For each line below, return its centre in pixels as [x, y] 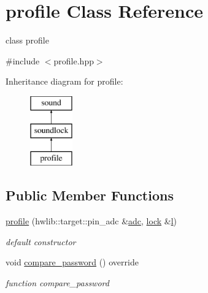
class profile [27, 40]
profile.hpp [74, 60]
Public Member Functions [90, 195]
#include [23, 60]
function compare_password [57, 282]
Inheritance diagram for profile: [64, 81]
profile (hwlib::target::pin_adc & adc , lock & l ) [91, 221]
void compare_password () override [72, 262]
